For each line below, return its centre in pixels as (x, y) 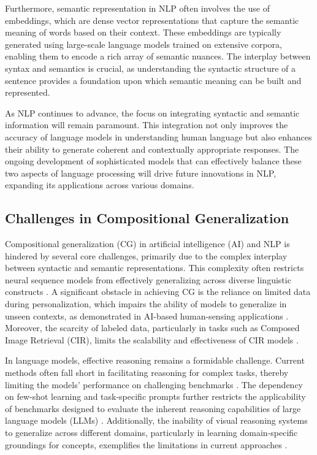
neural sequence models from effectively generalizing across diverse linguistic (148, 279)
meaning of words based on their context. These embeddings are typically (143, 32)
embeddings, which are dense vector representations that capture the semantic (152, 20)
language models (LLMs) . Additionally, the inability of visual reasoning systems (156, 420)
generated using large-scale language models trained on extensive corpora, (143, 44)
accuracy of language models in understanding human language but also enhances (158, 136)
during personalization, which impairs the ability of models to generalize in (146, 304)
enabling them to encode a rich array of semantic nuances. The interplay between (158, 56)
